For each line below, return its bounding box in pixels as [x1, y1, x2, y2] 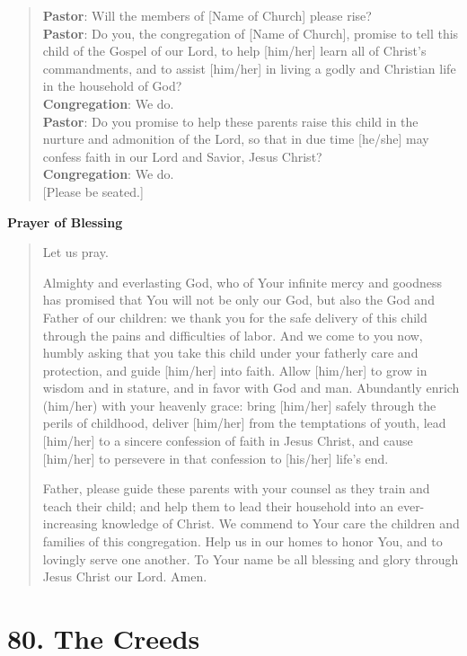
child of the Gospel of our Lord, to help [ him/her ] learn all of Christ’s [42, 41, 427, 60]
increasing [42, 514, 98, 533]
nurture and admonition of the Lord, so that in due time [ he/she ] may [42, 129, 429, 148]
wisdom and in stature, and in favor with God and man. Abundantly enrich [42, 378, 460, 397]
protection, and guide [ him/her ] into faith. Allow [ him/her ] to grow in [42, 360, 427, 379]
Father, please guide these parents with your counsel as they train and [42, 479, 430, 498]
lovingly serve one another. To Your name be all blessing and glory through [42, 549, 459, 568]
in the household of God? [42, 76, 182, 95]
